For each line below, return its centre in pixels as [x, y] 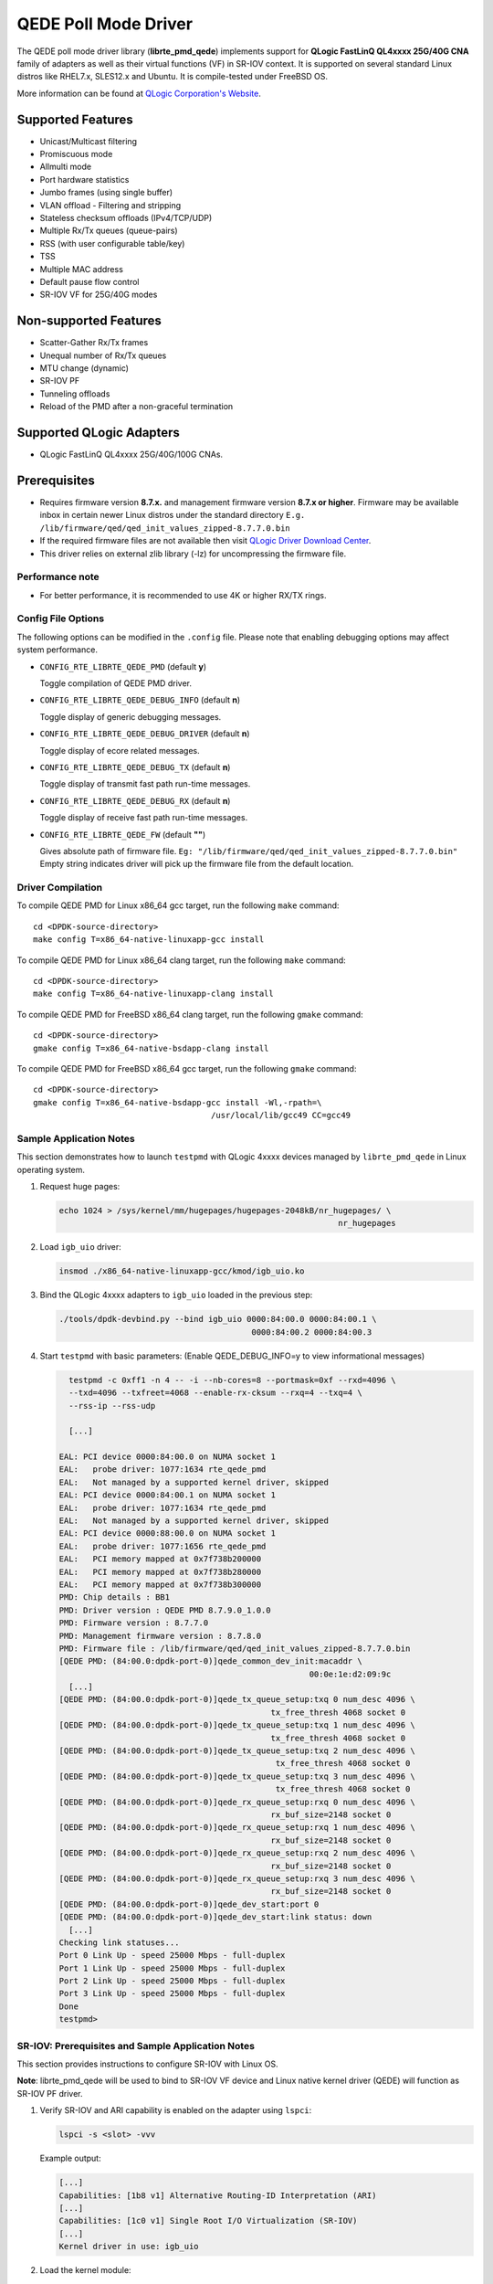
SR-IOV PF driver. [50, 2093]
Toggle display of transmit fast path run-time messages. [145, 784]
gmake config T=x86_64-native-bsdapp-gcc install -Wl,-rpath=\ [178, 1102]
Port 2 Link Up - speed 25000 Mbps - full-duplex [172, 1981]
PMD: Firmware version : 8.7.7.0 [134, 1623]
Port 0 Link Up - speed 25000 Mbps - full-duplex [172, 1956]
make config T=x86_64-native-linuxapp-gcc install [149, 940]
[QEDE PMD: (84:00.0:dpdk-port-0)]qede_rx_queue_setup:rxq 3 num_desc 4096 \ [237, 1878]
